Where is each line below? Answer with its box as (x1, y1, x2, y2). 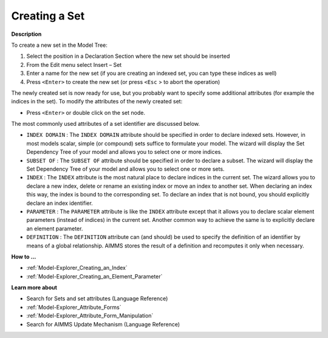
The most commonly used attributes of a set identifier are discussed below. (11, 120, 200, 128)
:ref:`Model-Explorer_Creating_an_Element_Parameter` (26, 272, 163, 280)
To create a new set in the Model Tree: (11, 41, 108, 49)
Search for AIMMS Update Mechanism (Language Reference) (26, 320, 180, 328)
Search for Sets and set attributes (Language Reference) (26, 295, 168, 302)
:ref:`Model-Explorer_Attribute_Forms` (26, 303, 121, 311)
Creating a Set (11, 9, 85, 22)
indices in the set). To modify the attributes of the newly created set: (11, 98, 183, 105)
